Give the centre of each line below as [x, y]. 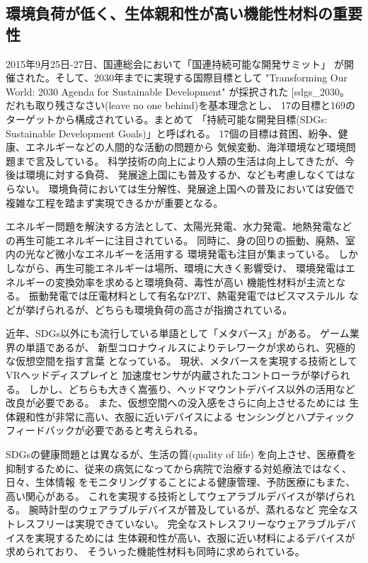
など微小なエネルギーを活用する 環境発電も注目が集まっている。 [185, 254]
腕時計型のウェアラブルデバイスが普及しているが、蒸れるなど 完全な [189, 510]
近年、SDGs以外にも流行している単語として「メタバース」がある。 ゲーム [178, 333]
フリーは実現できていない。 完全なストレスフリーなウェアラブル [185, 523]
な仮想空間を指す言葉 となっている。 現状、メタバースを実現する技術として [182, 361]
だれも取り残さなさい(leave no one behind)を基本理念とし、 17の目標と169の [180, 105]
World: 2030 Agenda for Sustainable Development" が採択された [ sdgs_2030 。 [178, 91]
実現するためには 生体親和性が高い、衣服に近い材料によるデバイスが [195, 537]
